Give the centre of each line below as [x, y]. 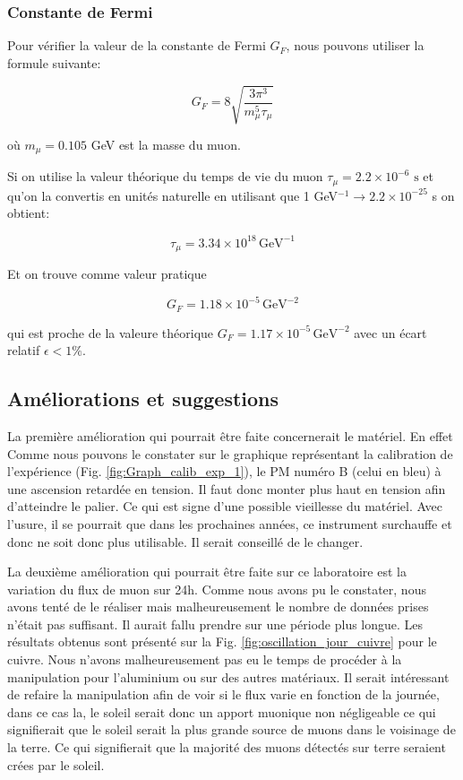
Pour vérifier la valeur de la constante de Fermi [137, 45]
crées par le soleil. [56, 764]
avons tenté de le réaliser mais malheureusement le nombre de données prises [218, 607]
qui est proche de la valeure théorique [111, 332]
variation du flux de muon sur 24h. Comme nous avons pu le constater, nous [217, 589]
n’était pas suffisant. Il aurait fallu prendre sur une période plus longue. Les [215, 624]
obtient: [29, 213]
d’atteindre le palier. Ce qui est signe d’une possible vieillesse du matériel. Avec [225, 506]
